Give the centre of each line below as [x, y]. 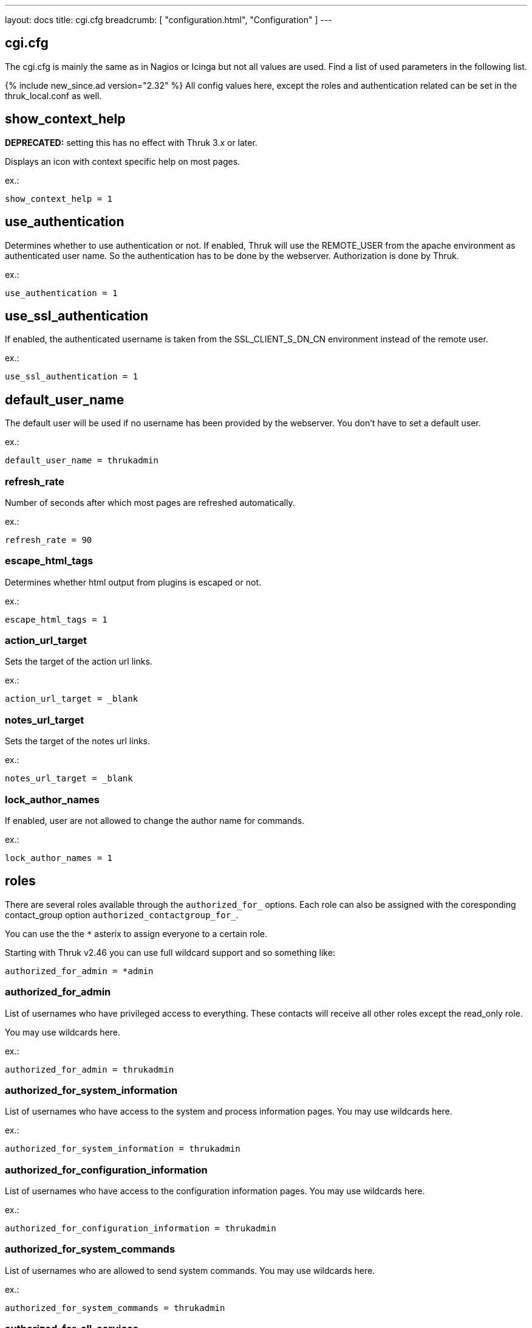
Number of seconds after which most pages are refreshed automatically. [150, 502]
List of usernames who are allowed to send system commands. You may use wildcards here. [190, 1270]
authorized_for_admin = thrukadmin [90, 1069]
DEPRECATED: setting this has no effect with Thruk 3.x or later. [131, 142]
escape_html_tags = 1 [56, 619]
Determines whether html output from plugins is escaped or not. [133, 582]
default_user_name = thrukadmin [82, 461]
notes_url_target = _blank [69, 779]
